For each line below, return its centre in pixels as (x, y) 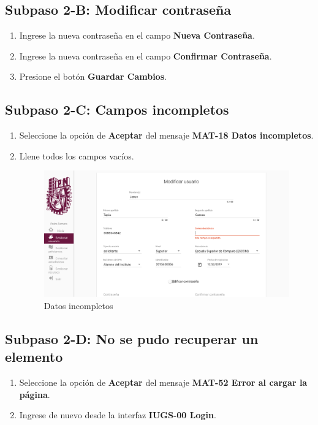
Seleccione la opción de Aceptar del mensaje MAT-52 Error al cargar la (163, 382)
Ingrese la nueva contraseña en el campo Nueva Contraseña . (137, 35)
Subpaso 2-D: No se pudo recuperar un (132, 338)
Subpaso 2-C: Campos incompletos (117, 109)
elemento (34, 357)
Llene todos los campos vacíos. (77, 155)
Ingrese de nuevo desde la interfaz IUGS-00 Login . (118, 415)
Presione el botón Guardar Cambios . (93, 76)
